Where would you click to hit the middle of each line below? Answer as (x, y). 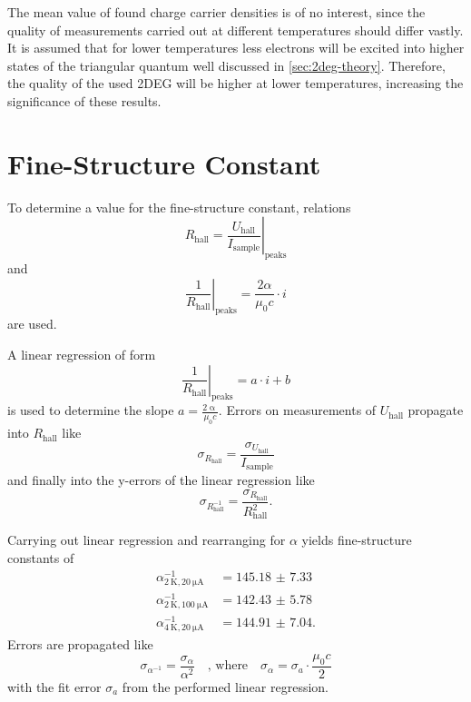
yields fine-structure (357, 540)
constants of (41, 558)
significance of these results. (84, 100)
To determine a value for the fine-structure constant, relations (179, 207)
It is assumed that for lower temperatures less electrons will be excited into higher (236, 48)
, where (228, 666)
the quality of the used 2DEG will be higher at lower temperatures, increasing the (235, 83)
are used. (32, 324)
